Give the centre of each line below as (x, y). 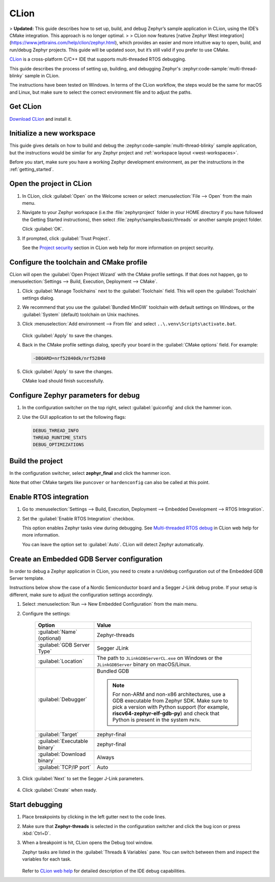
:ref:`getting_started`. (32, 169)
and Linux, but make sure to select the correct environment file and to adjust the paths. (101, 92)
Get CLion (25, 107)
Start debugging (36, 805)
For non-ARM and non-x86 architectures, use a (169, 694)
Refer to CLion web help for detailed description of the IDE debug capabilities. (104, 871)
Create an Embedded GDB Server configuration (86, 559)
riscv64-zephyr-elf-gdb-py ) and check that (166, 713)
